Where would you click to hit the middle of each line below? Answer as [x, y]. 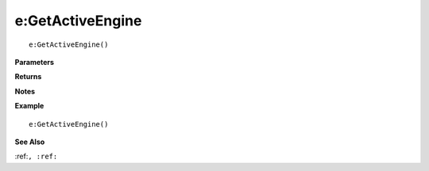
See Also [30, 142]
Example [29, 106]
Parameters [35, 62]
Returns [28, 77]
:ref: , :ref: [36, 156]
